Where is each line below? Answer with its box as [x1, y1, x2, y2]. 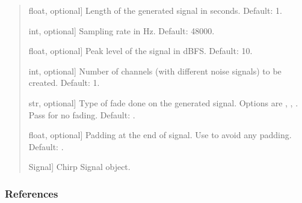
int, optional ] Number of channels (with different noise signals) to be [28, 64, 282, 77]
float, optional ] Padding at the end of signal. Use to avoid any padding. [28, 129, 292, 141]
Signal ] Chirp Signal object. [28, 160, 131, 173]
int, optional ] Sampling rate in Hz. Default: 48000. [28, 24, 215, 37]
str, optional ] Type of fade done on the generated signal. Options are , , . [28, 96, 298, 109]
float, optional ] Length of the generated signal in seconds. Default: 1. [28, 4, 282, 16]
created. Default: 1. [28, 76, 100, 89]
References [5, 186, 58, 201]
